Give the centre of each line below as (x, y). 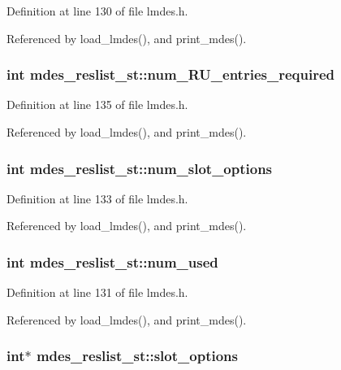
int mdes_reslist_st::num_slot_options (140, 168)
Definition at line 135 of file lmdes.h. (97, 104)
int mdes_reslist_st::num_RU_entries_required (170, 74)
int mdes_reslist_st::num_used (112, 261)
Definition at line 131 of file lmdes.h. (97, 292)
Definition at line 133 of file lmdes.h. (97, 198)
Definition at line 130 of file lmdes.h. (97, 11)
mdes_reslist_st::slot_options (137, 356)
